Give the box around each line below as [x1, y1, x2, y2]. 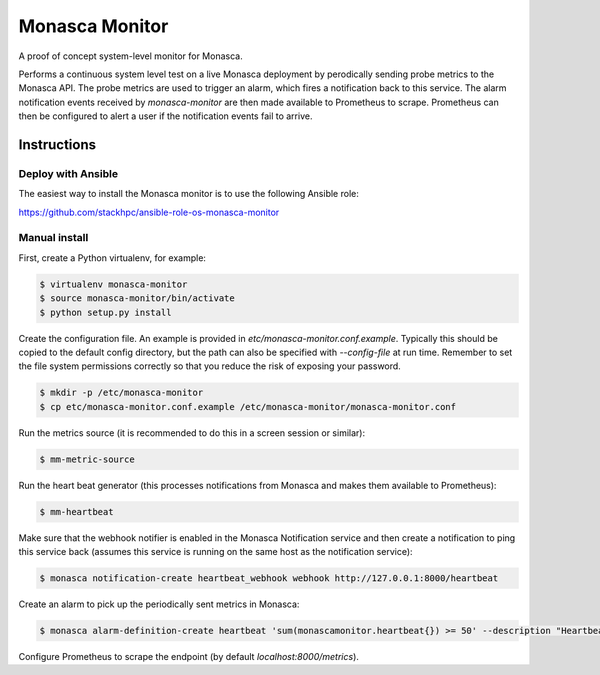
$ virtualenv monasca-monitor [39, 278, 188, 290]
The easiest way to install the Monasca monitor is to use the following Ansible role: [18, 188, 359, 200]
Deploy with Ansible [18, 166, 119, 180]
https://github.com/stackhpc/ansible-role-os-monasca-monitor [18, 206, 280, 218]
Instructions [18, 136, 97, 153]
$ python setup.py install [39, 306, 172, 318]
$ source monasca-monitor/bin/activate [39, 293, 235, 304]
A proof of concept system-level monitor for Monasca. [18, 50, 244, 62]
